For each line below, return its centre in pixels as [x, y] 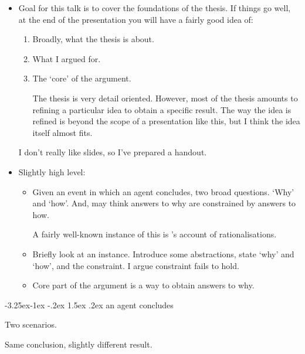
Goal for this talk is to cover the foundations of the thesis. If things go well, [155, 8]
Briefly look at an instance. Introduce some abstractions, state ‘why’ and [163, 253]
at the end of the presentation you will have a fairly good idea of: [136, 19]
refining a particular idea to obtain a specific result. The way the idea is [162, 109]
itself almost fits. [62, 132]
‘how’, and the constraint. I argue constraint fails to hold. [136, 265]
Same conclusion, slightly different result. [79, 344]
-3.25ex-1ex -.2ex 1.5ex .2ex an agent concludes [89, 304]
